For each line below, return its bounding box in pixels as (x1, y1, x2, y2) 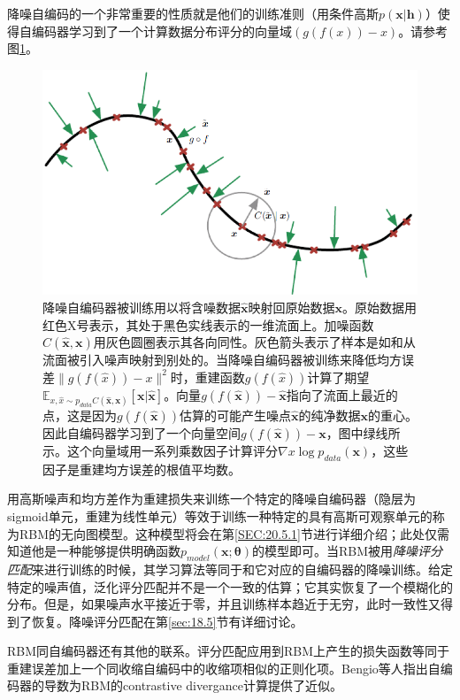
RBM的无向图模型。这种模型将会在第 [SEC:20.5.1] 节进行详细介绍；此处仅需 (19, 524, 449, 542)
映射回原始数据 (248, 297, 335, 316)
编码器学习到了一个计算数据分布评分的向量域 (31, 21, 292, 40)
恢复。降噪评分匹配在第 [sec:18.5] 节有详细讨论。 (31, 612, 303, 630)
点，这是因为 (42, 405, 117, 424)
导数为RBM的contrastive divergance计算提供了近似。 (43, 676, 342, 695)
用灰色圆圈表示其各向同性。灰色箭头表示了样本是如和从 (93, 333, 416, 351)
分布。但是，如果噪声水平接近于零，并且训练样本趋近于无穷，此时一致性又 (7, 595, 441, 613)
